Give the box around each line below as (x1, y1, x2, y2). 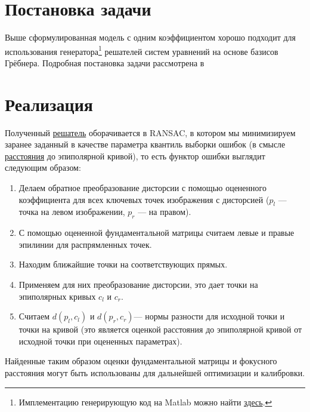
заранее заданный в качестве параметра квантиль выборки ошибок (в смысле (5, 138, 286, 150)
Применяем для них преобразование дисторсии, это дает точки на (18, 278, 258, 291)
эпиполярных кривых (18, 290, 96, 302)
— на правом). (138, 205, 191, 218)
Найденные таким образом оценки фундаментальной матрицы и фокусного (5, 355, 277, 367)
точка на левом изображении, (18, 205, 125, 218)
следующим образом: (5, 161, 81, 174)
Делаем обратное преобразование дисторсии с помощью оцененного (18, 182, 266, 194)
